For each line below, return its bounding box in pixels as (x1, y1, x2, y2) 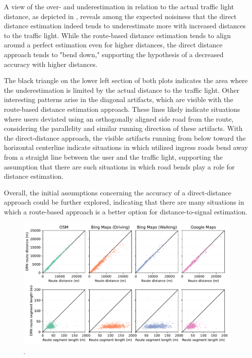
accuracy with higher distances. (4, 59, 97, 69)
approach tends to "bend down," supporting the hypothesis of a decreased (4, 49, 224, 59)
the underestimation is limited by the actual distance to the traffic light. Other (4, 84, 239, 95)
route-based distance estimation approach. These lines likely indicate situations (4, 104, 240, 114)
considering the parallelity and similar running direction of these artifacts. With (4, 123, 243, 133)
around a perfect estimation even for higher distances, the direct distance (4, 40, 223, 50)
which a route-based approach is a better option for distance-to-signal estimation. (4, 206, 248, 216)
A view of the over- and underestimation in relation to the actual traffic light (4, 1, 234, 11)
